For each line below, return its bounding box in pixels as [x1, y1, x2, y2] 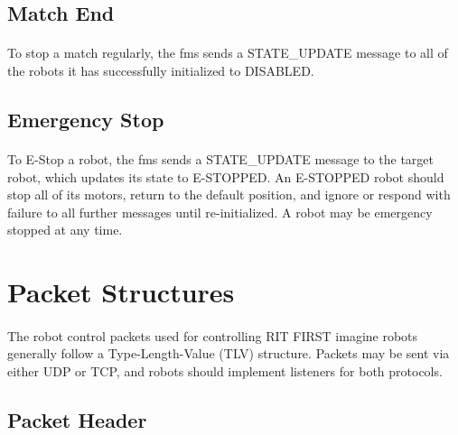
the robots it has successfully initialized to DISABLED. [7, 60, 314, 79]
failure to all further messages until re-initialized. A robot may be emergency [7, 202, 433, 221]
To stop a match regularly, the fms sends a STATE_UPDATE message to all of [7, 43, 448, 62]
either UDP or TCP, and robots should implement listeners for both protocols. [7, 362, 443, 381]
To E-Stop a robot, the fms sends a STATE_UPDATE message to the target [7, 149, 434, 168]
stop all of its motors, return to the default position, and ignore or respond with [7, 185, 451, 204]
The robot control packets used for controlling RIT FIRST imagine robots [7, 326, 418, 345]
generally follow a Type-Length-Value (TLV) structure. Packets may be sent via [7, 344, 450, 363]
